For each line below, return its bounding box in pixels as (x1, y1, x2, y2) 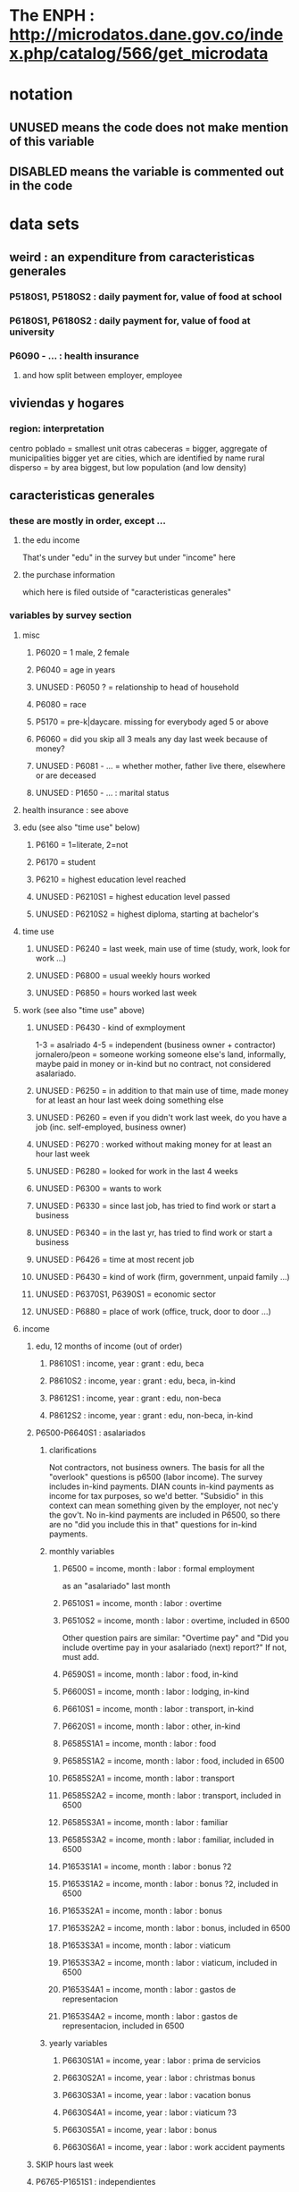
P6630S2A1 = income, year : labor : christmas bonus (62, 2072, 256, 2083)
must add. (62, 1651, 100, 1662)
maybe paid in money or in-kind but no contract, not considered (35, 1058, 271, 1069)
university (9, 326, 55, 338)
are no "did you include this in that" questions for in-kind (48, 1519, 257, 1529)
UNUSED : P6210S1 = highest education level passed (35, 891, 230, 901)
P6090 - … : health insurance (9, 350, 140, 362)
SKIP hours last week (35, 2159, 114, 2170)
